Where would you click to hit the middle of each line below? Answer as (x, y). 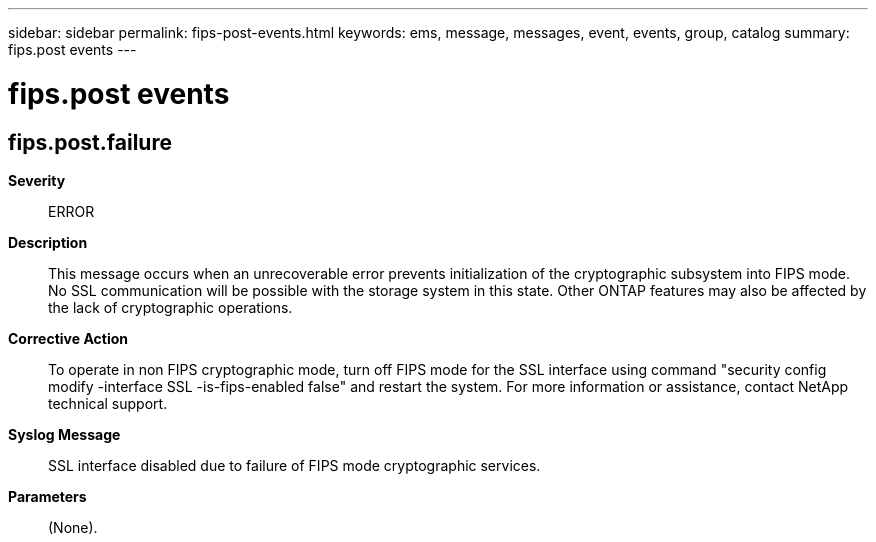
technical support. (108, 403)
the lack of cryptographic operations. (170, 307)
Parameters (47, 496)
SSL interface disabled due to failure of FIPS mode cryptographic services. (294, 465)
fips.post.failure (90, 142)
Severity (37, 180)
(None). (73, 527)
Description (48, 242)
